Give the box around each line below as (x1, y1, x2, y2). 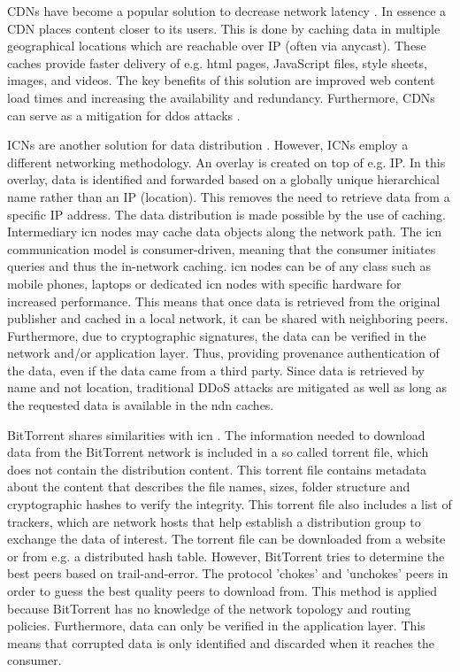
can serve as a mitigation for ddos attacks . (7, 105, 241, 124)
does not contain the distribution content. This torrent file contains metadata (7, 460, 427, 478)
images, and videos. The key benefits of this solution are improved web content (7, 71, 435, 89)
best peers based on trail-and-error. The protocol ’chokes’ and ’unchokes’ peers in (7, 564, 448, 583)
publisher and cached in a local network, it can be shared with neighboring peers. (7, 309, 448, 328)
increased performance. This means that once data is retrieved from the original (7, 291, 441, 310)
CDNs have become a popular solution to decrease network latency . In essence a (7, 2, 447, 19)
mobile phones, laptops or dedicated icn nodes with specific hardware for (7, 274, 402, 292)
